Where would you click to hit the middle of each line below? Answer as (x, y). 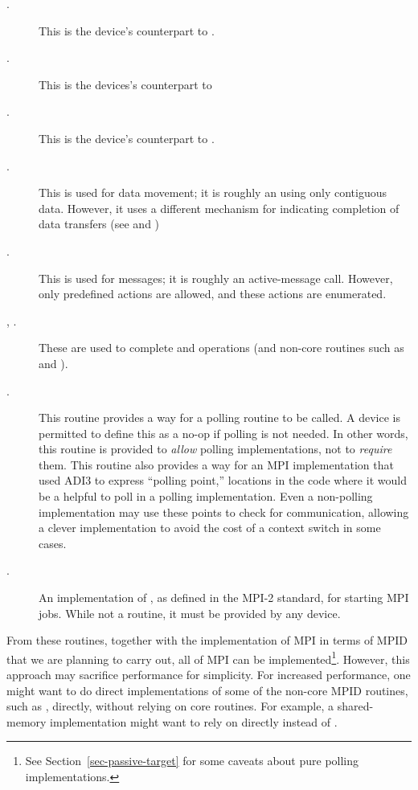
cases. (53, 543)
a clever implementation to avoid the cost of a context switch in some (210, 528)
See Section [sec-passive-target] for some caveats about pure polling (192, 761)
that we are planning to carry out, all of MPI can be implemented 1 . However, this (208, 657)
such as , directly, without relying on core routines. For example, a (170, 706)
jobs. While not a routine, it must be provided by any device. (190, 613)
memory (27, 721)
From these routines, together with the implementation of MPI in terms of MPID (207, 640)
